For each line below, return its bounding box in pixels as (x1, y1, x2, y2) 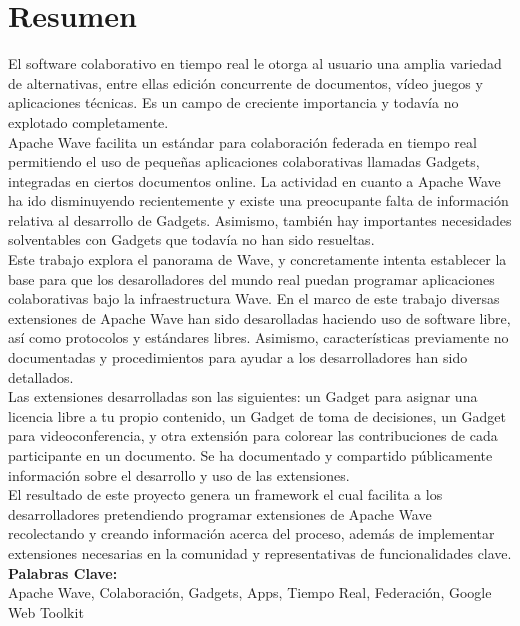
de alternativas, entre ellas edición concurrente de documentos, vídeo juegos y (8, 72, 483, 93)
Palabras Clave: (8, 562, 118, 583)
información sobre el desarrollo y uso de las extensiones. (8, 464, 350, 485)
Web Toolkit (8, 601, 84, 622)
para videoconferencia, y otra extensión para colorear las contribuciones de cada (8, 425, 498, 446)
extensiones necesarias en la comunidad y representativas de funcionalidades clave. (8, 542, 512, 563)
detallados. (8, 366, 74, 387)
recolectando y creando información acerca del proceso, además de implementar (8, 523, 495, 544)
